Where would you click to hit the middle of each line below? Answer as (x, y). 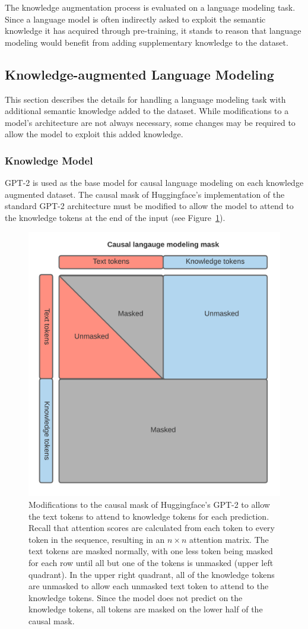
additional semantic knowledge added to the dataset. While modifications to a (147, 111)
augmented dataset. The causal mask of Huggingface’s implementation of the (145, 194)
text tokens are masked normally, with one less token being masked (151, 551)
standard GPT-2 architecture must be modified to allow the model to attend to (149, 206)
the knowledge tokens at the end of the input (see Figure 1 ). (115, 217)
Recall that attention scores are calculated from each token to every (152, 528)
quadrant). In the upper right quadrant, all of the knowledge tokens (152, 574)
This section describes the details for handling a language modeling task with (145, 99)
